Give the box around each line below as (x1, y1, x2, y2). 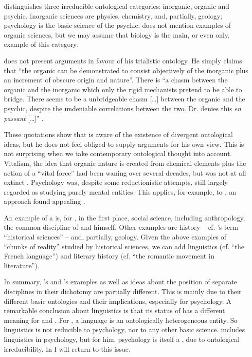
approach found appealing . (4, 196, 85, 206)
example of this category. (4, 39, 78, 49)
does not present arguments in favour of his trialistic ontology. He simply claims (4, 55, 242, 65)
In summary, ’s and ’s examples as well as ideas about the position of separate (4, 277, 237, 287)
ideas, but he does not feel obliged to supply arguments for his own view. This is (4, 139, 244, 149)
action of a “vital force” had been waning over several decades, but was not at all (4, 167, 246, 178)
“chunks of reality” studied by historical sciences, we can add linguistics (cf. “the (4, 241, 245, 251)
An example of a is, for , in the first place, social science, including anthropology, (4, 212, 245, 222)
